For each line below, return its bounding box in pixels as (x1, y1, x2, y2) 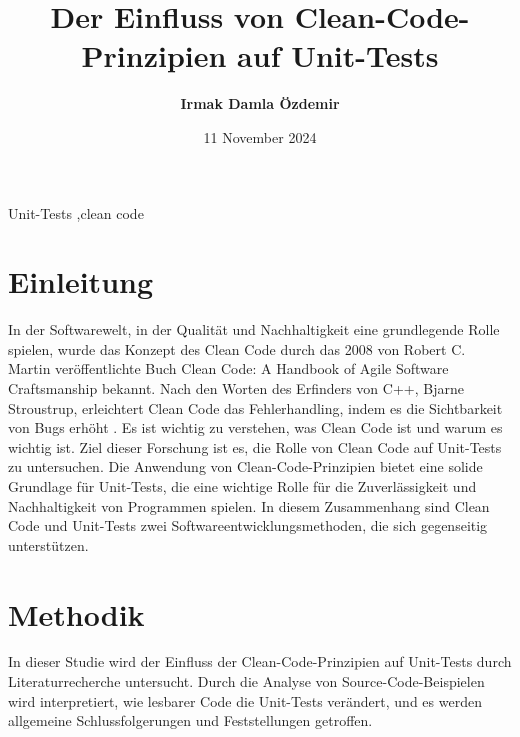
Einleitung (8, 261, 154, 302)
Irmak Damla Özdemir (180, 93, 340, 114)
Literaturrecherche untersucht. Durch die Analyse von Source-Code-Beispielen (8, 671, 485, 692)
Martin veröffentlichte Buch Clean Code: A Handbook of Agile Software (8, 358, 449, 379)
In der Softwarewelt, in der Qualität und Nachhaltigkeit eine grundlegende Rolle (8, 319, 500, 340)
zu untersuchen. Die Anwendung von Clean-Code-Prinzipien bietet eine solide (8, 456, 483, 477)
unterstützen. (8, 534, 89, 555)
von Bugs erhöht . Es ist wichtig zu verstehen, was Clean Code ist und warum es (8, 417, 503, 438)
